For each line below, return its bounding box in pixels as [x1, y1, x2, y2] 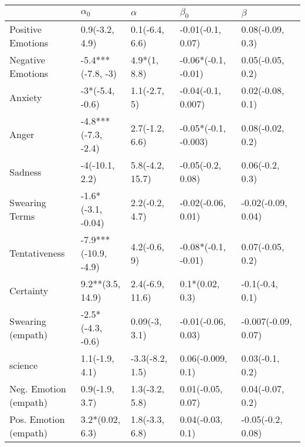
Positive [9, 22, 42, 36]
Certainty [9, 283, 49, 297]
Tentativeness [9, 246, 65, 260]
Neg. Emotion [9, 382, 66, 396]
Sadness [9, 164, 42, 179]
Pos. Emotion [9, 412, 65, 426]
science [9, 358, 38, 372]
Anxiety [9, 90, 42, 104]
